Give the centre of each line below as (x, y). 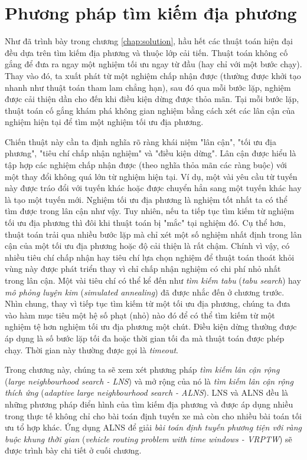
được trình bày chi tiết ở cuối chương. (73, 450)
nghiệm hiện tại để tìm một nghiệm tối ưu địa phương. (104, 122)
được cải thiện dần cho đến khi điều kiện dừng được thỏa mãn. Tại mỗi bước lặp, (152, 99)
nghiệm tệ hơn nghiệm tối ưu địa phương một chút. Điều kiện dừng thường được (151, 326)
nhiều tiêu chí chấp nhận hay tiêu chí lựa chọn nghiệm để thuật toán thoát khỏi (150, 257)
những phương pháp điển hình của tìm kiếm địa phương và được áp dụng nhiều (149, 404)
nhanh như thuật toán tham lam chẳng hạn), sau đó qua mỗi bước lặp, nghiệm (148, 87)
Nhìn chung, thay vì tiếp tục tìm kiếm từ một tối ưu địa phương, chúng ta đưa (148, 303)
